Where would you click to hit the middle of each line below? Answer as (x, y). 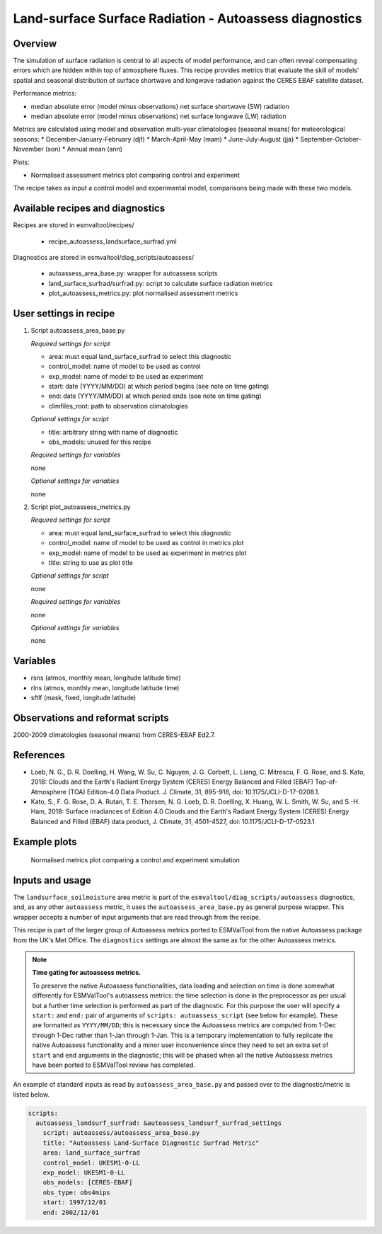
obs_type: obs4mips (77, 1192)
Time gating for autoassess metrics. (87, 973)
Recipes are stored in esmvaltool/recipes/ (74, 225)
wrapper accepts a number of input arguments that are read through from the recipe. (137, 917)
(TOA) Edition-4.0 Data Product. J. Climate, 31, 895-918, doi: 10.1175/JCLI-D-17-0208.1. (194, 792)
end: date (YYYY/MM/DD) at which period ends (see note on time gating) (155, 396)
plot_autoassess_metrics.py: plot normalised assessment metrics (143, 293)
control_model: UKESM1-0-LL (92, 1162)
